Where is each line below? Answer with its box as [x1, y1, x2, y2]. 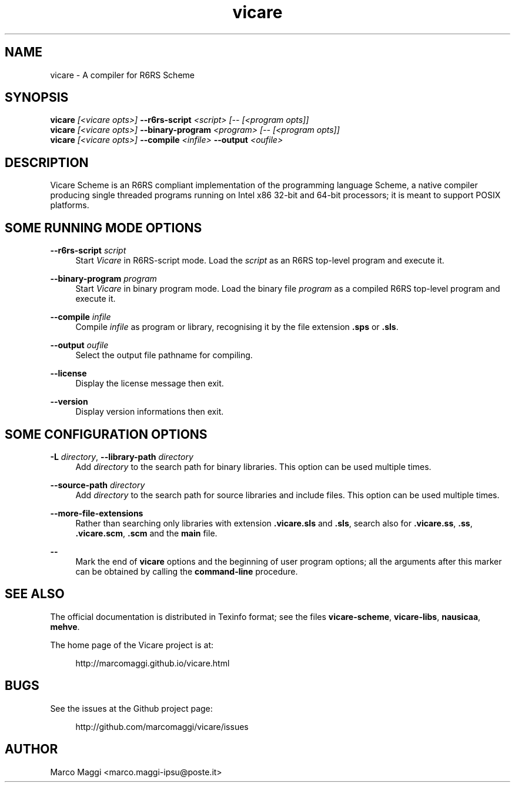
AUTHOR [5, 742, 58, 757]
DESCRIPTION [5, 155, 89, 170]
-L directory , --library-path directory [50, 451, 193, 462]
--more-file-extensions [50, 508, 143, 518]
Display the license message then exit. [75, 378, 224, 389]
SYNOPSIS [5, 90, 69, 105]
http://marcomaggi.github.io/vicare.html [75, 658, 230, 668]
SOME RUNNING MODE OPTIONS [5, 220, 202, 235]
